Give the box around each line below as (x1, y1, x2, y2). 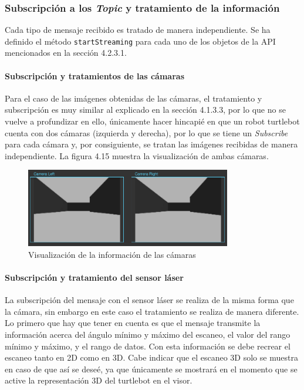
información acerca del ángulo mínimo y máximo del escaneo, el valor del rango (5, 328, 291, 340)
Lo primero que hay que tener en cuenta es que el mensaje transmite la (5, 317, 261, 329)
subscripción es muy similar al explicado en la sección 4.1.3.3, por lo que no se (5, 103, 286, 116)
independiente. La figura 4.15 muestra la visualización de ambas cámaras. (5, 149, 269, 162)
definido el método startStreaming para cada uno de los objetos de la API (5, 35, 276, 47)
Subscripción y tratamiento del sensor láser (5, 271, 184, 283)
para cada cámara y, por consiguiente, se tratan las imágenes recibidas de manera (5, 138, 298, 150)
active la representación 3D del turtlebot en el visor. (5, 374, 192, 386)
